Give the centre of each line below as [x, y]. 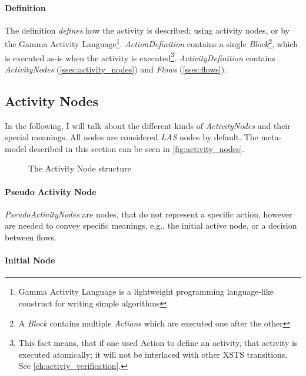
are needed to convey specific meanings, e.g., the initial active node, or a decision [151, 225]
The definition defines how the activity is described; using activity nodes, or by [147, 30]
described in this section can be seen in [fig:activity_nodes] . [137, 148]
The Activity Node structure [80, 168]
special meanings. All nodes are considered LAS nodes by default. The [132, 137]
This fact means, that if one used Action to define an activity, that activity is [158, 343]
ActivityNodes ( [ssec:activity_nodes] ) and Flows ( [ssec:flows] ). [116, 69]
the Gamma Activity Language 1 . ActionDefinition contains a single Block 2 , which [151, 43]
